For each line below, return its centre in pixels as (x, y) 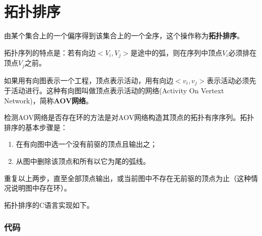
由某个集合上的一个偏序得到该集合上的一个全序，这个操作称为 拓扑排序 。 (124, 36)
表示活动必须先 (232, 80)
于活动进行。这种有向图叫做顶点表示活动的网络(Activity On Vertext (114, 91)
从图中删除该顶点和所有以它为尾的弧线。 (83, 161)
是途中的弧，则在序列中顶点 (176, 52)
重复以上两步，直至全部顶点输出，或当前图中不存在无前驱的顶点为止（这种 (127, 178)
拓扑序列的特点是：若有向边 (50, 52)
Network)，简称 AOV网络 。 (49, 100)
